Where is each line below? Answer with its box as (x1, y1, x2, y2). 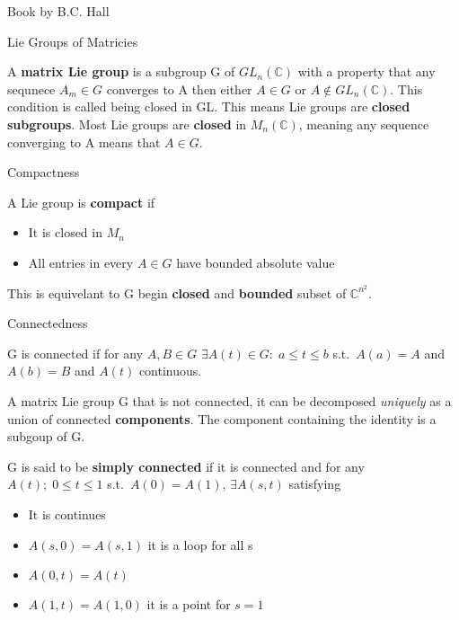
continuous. (138, 361, 202, 380)
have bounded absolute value (176, 252, 335, 271)
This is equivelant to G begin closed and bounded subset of (7, 283, 347, 302)
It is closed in (28, 223, 102, 242)
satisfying (288, 474, 341, 493)
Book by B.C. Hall (7, 2, 110, 20)
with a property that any (297, 62, 436, 81)
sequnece (7, 79, 56, 98)
